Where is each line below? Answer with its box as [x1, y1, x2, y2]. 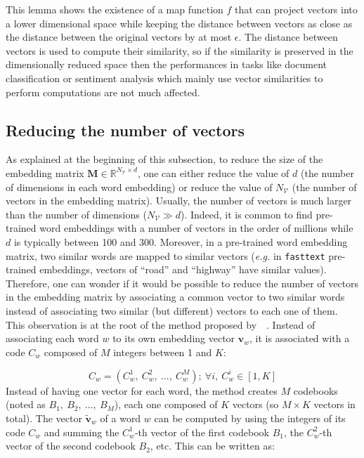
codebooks [293, 383, 338, 398]
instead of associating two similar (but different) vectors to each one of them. [6, 303, 338, 318]
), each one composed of [114, 397, 218, 412]
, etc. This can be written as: [150, 438, 275, 453]
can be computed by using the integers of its [154, 411, 346, 426]
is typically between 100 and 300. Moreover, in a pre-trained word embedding [13, 234, 348, 249]
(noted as [6, 397, 46, 412]
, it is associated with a [249, 331, 350, 346]
